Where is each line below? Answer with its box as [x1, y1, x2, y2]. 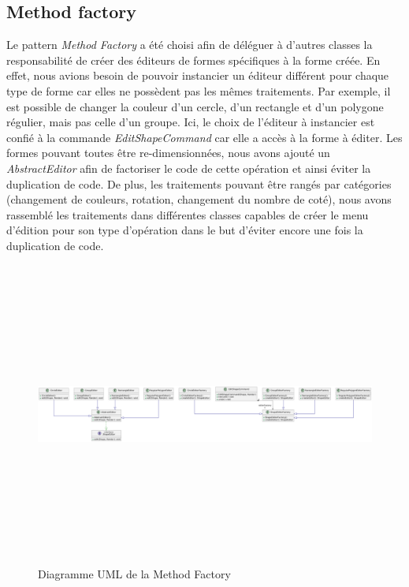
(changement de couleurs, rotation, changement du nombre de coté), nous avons [6, 191, 392, 208]
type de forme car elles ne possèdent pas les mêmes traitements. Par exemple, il [6, 82, 391, 99]
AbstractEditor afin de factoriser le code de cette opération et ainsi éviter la [6, 159, 371, 176]
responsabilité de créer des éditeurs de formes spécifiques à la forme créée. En [6, 51, 381, 68]
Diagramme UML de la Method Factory [38, 566, 231, 582]
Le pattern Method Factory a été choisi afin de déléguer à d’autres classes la [6, 36, 373, 53]
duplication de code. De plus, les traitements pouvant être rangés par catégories [6, 175, 392, 192]
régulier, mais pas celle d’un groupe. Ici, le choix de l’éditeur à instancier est [6, 114, 375, 130]
